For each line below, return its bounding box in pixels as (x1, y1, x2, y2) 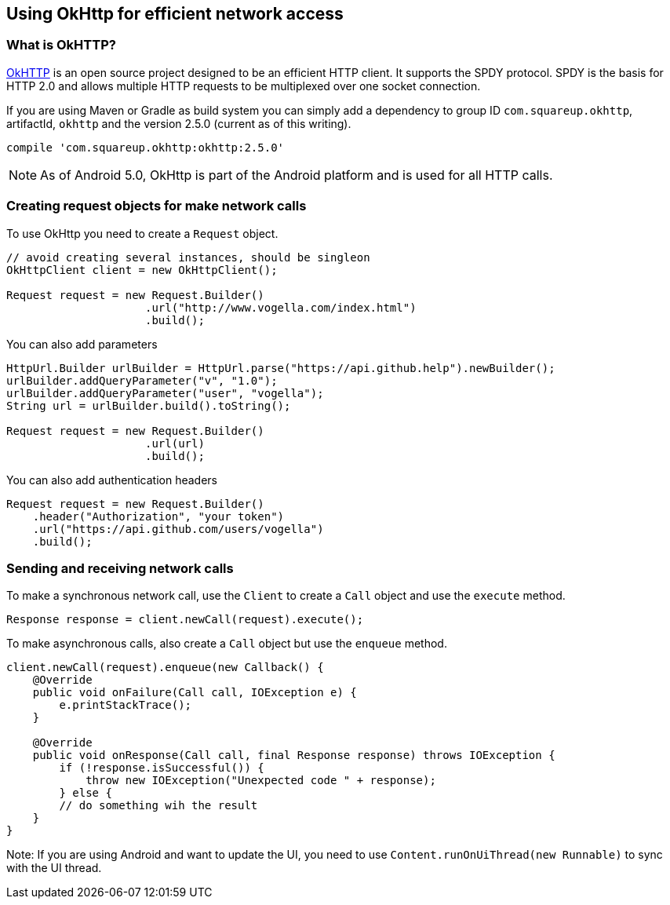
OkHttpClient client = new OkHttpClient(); (6, 263, 278, 276)
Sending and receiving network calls (6, 560, 234, 576)
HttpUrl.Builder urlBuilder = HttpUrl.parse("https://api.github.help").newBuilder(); (6, 361, 555, 374)
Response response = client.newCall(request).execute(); (6, 613, 364, 626)
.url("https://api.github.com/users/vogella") (32, 522, 324, 535)
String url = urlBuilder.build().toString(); (6, 399, 291, 412)
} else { (59, 786, 112, 800)
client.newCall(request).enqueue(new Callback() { (6, 661, 324, 674)
